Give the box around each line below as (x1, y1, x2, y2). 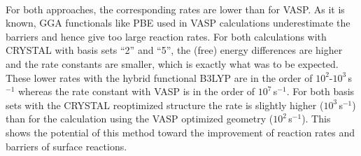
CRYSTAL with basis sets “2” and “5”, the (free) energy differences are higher (6, 43, 343, 57)
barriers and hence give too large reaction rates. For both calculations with (6, 29, 327, 43)
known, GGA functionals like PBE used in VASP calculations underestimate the (6, 15, 351, 30)
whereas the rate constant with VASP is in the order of (17, 84, 255, 99)
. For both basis (286, 84, 355, 99)
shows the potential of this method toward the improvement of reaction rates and (6, 125, 355, 139)
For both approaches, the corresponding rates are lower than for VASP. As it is (6, 1, 345, 16)
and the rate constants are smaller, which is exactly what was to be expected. (6, 56, 339, 71)
